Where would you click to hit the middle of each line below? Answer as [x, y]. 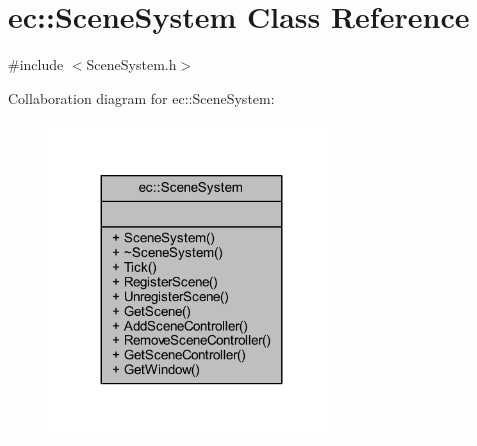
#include [36, 64]
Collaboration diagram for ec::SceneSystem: [141, 97]
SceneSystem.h [131, 64]
